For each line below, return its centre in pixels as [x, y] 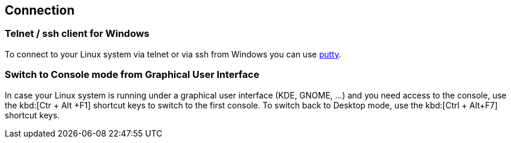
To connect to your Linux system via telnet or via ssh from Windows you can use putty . [173, 54]
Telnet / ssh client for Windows [77, 34]
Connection [40, 10]
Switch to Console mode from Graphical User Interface [132, 75]
